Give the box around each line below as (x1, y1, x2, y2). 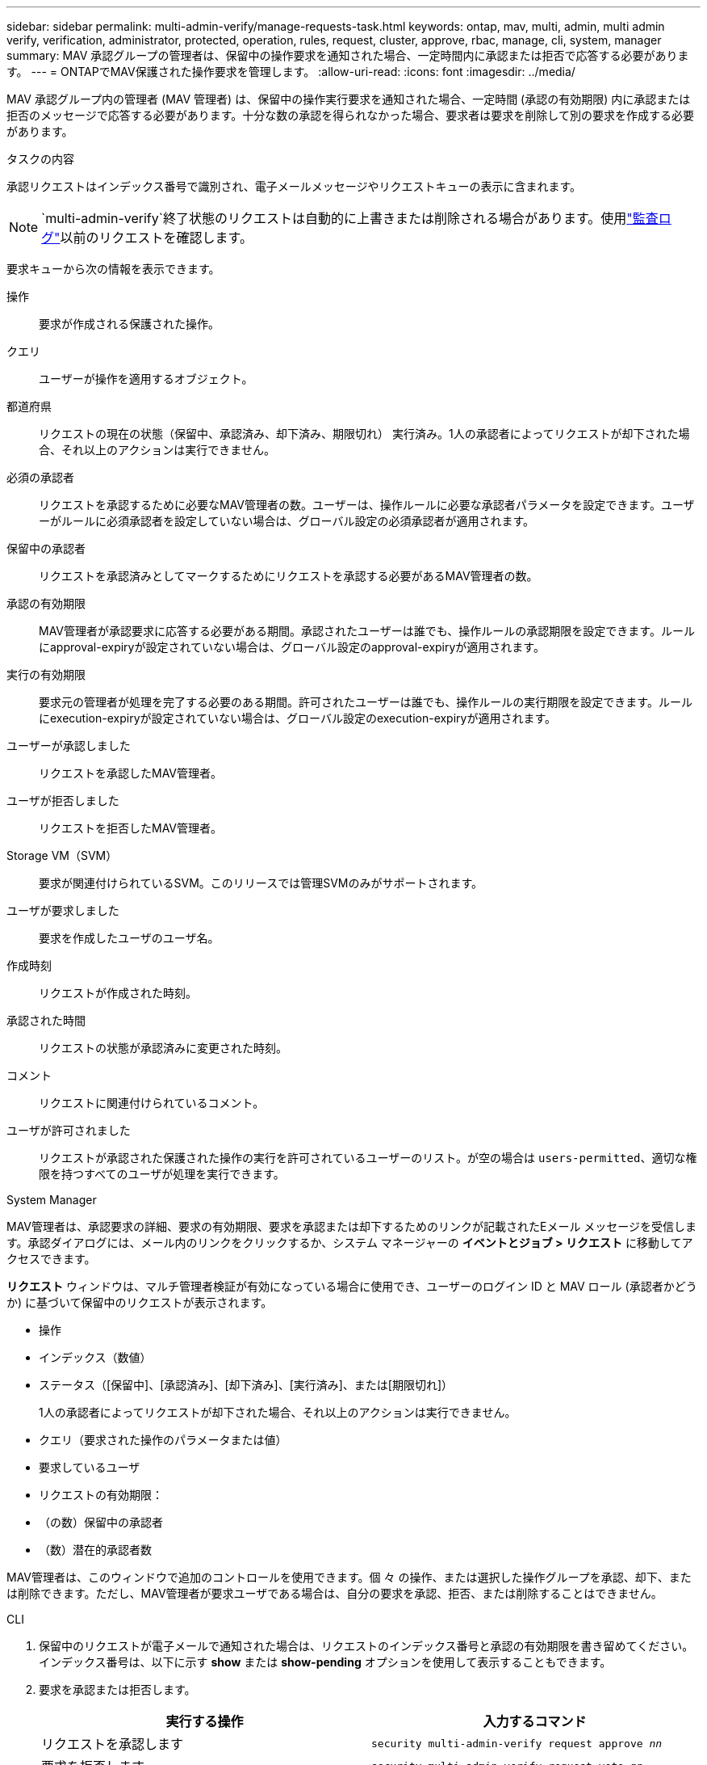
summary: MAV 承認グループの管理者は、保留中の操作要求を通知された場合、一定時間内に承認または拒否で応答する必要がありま (6, 48, 689, 62)
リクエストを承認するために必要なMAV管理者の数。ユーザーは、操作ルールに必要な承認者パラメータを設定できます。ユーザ (39, 498, 695, 512)
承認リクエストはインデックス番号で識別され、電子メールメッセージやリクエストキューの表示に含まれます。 (6, 179, 582, 193)
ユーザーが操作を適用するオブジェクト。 (39, 372, 253, 385)
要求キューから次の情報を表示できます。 (6, 262, 220, 276)
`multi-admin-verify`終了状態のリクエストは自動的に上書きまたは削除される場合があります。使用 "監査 (41, 210, 659, 226)
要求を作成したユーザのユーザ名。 (39, 931, 220, 945)
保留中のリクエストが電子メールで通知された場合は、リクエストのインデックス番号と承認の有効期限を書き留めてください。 (39, 1639, 694, 1653)
